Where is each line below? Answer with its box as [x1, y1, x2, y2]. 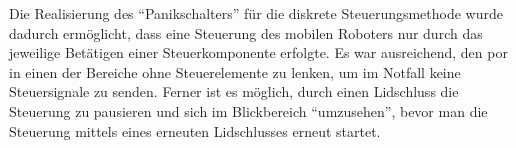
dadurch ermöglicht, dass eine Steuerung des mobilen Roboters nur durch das [9, 22, 483, 43]
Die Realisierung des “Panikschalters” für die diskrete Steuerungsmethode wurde [9, 3, 504, 23]
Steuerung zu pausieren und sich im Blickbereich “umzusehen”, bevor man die [9, 100, 488, 121]
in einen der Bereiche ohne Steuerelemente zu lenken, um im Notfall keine [9, 61, 461, 82]
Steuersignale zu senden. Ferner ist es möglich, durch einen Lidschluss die [9, 81, 459, 102]
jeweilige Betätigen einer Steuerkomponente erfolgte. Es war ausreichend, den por [9, 42, 508, 63]
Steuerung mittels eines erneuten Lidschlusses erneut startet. [9, 120, 381, 141]
